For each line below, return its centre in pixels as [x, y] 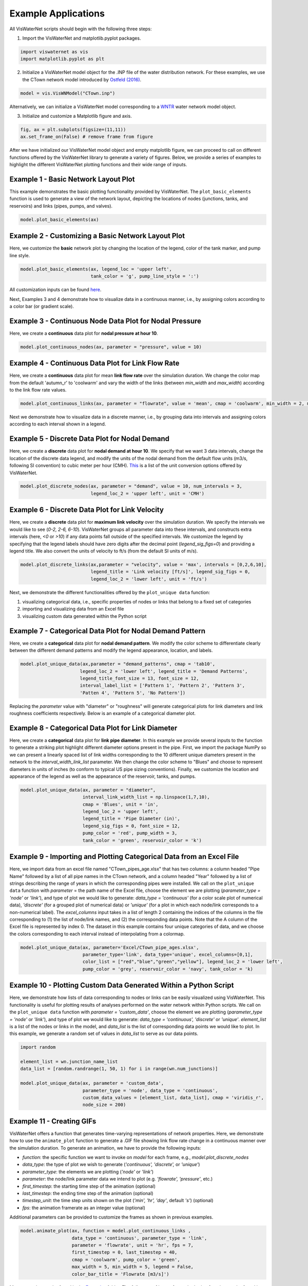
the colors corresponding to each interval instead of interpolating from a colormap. [97, 934]
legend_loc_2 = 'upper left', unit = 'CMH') [148, 493]
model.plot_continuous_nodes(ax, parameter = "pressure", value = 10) [111, 347]
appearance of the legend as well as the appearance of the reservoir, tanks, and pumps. [103, 776]
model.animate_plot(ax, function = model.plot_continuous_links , [105, 1231]
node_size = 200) [104, 1105]
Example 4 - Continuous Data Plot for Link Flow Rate [94, 363]
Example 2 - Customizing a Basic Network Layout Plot [97, 236]
